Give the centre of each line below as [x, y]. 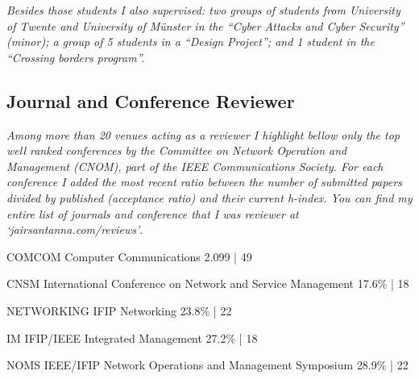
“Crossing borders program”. [76, 57]
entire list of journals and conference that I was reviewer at [153, 213]
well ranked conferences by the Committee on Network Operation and [177, 150]
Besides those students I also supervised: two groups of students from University [203, 10]
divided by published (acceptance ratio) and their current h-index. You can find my [209, 197]
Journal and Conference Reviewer [151, 100]
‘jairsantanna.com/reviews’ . [75, 229]
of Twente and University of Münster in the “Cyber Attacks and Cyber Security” [205, 25]
